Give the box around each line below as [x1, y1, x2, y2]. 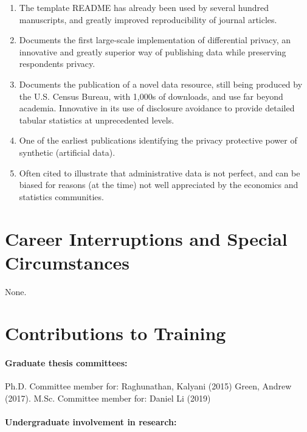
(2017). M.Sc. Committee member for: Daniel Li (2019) [5, 391, 211, 404]
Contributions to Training [5, 321, 226, 346]
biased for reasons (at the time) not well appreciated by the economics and [19, 178, 298, 191]
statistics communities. [19, 190, 104, 203]
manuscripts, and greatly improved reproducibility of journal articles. [19, 13, 277, 26]
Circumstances [5, 249, 130, 274]
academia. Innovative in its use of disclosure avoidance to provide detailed [19, 102, 295, 114]
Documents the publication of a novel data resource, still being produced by [19, 77, 303, 90]
